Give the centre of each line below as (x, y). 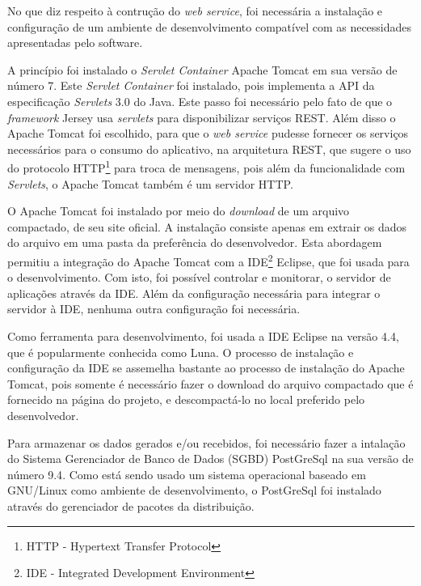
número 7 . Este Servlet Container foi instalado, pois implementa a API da (191, 85)
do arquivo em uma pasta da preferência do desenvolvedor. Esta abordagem (195, 242)
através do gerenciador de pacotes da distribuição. (131, 505)
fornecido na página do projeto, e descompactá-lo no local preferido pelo (186, 399)
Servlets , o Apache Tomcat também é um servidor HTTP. (150, 183)
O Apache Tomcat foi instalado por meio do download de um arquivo (179, 211)
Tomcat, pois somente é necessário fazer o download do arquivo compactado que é (210, 383)
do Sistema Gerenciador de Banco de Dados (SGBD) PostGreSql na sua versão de (210, 459)
